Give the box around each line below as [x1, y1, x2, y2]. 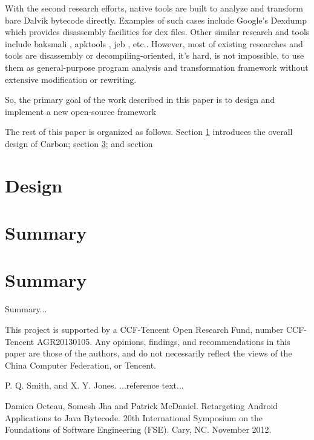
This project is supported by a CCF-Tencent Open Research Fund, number [5, 323, 284, 335]
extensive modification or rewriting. [5, 73, 137, 85]
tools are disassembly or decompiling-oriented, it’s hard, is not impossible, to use [5, 49, 304, 62]
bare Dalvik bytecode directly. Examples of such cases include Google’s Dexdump [5, 13, 307, 26]
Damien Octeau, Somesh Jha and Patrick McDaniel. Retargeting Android [5, 399, 278, 412]
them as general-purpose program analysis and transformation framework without [5, 61, 309, 73]
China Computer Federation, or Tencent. [5, 358, 156, 371]
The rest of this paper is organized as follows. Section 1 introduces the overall [5, 125, 293, 138]
